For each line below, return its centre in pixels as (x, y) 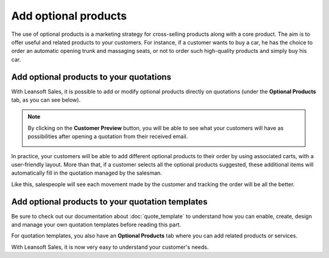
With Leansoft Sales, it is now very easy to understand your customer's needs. (110, 247)
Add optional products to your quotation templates (109, 202)
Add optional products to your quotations (91, 77)
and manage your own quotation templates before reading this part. (96, 225)
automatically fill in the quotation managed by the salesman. (87, 173)
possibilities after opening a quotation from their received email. (108, 136)
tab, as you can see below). (46, 100)
